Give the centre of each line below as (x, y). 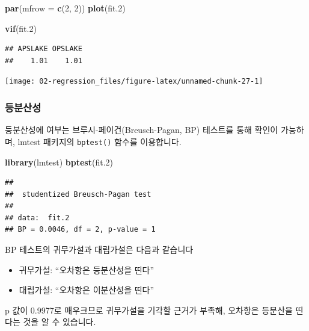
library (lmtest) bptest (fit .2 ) (59, 162)
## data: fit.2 (37, 218)
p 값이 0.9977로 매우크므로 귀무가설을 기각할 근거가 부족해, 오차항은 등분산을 (149, 310)
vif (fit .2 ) (21, 28)
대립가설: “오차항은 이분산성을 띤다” (87, 290)
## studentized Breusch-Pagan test (78, 194)
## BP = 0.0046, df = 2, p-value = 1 (80, 230)
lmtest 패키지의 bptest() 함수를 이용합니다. (99, 141)
